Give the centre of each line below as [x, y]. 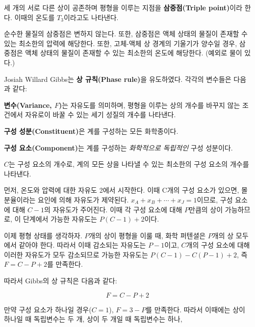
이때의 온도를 [35, 17]
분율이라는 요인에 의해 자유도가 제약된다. [66, 199]
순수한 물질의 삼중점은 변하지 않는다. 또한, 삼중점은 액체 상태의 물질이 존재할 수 [126, 34]
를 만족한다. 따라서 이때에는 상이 [195, 309]
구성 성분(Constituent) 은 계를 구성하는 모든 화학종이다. [91, 131]
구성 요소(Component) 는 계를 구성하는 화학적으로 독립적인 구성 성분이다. [118, 147]
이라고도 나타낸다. [91, 17]
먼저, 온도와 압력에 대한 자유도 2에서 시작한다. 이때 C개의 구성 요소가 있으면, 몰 [126, 190]
